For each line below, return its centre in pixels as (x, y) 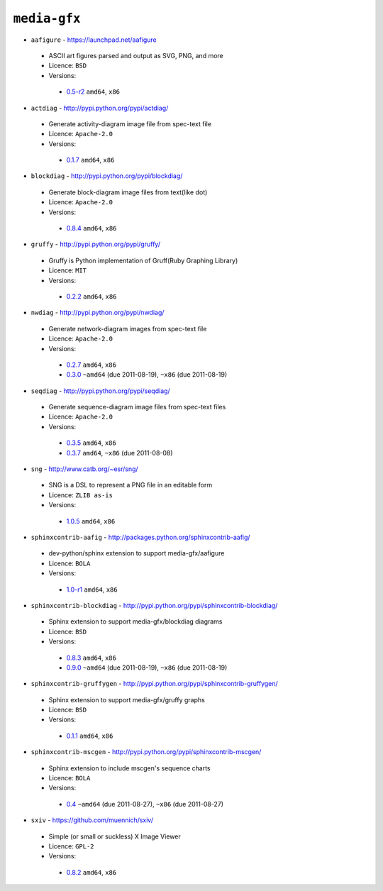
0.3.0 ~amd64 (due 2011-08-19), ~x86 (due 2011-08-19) (147, 375)
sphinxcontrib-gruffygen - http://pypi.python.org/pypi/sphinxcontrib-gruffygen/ (154, 684)
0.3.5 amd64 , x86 (91, 443)
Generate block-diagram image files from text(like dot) (128, 192)
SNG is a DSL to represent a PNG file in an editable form (131, 485)
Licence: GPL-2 (72, 846)
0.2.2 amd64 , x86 (91, 296)
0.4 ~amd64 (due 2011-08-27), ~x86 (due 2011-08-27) (145, 804)
